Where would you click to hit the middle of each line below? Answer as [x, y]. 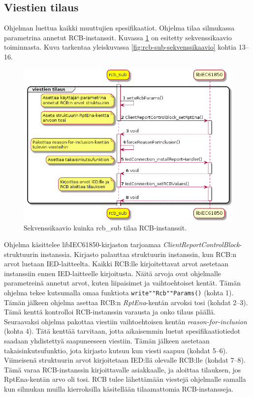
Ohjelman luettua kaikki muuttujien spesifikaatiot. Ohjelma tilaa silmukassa [119, 28]
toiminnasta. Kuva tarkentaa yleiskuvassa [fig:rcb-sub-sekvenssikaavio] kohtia [120, 47]
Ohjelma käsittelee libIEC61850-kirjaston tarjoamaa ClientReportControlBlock [122, 244]
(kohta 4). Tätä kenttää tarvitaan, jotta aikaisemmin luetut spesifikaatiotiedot [122, 331]
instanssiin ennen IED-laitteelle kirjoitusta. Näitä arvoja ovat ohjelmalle [113, 273]
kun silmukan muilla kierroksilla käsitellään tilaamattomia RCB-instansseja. [119, 389]
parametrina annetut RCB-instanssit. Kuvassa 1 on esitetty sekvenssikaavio [118, 37]
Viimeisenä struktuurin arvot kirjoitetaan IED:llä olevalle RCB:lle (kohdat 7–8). [125, 360]
